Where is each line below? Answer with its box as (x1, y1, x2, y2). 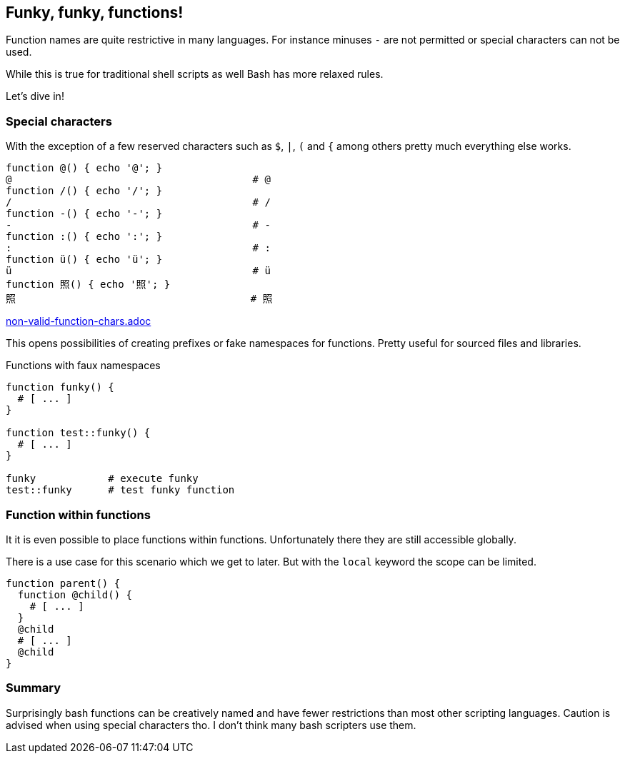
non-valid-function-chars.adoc (6, 315, 151, 328)
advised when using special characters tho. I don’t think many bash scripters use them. (6, 718, 416, 731)
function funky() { (6, 381, 114, 393)
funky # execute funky (6, 473, 199, 485)
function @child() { (17, 588, 133, 600)
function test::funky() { (6, 427, 151, 439)
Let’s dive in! (6, 90, 64, 103)
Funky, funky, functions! (6, 4, 184, 21)
